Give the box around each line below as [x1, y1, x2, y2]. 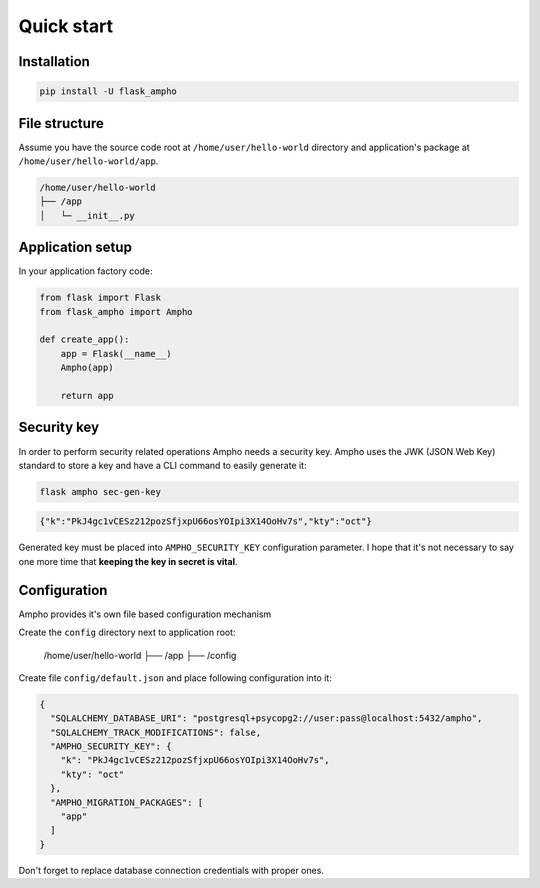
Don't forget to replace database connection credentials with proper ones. [18, 864, 325, 876]
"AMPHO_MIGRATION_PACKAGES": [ [50, 796, 204, 808]
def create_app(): [39, 334, 130, 345]
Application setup [18, 239, 132, 256]
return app [60, 390, 114, 402]
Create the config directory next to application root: [18, 626, 236, 639]
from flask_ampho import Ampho [39, 306, 194, 317]
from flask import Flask [39, 292, 162, 304]
